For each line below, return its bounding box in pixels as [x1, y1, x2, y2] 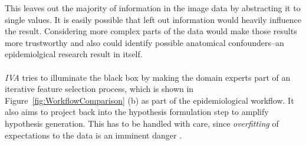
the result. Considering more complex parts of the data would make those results [5, 25, 297, 37]
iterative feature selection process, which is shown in [5, 83, 194, 95]
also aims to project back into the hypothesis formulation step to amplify [5, 106, 269, 118]
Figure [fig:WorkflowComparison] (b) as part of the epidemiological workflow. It [5, 94, 294, 106]
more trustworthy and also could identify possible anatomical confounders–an [5, 36, 284, 48]
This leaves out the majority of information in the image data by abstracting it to [5, 2, 301, 14]
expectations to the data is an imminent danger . [5, 128, 182, 141]
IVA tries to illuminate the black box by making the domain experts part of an [5, 71, 291, 83]
